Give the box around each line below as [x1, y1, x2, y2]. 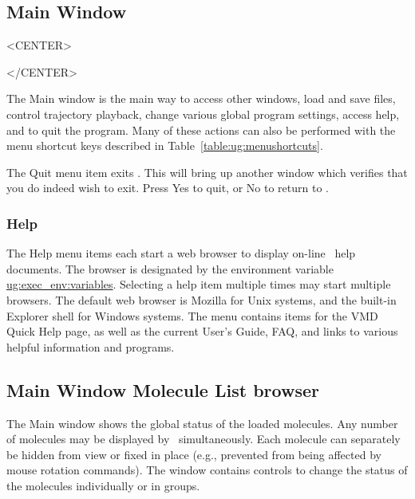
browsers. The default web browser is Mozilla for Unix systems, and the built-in [6, 291, 397, 308]
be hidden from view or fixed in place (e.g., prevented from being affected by [6, 446, 381, 462]
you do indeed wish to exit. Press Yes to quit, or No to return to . [6, 179, 329, 196]
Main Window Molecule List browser [6, 377, 319, 402]
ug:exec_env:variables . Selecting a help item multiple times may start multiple [6, 276, 391, 293]
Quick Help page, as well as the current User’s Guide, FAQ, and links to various [6, 323, 398, 340]
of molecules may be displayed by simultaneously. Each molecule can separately [6, 430, 401, 447]
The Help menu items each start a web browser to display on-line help [6, 245, 356, 261]
